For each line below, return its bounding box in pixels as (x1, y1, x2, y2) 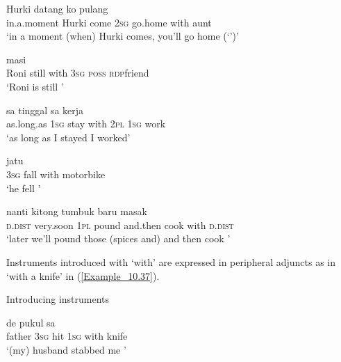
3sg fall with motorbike (6, 166, 106, 181)
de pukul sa (6, 315, 56, 329)
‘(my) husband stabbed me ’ (6, 342, 126, 356)
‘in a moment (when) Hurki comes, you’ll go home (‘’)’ (6, 29, 239, 43)
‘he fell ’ (6, 180, 41, 195)
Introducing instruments (6, 292, 110, 306)
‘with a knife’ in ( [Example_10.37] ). (6, 268, 160, 283)
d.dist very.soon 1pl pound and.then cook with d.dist (6, 217, 234, 232)
